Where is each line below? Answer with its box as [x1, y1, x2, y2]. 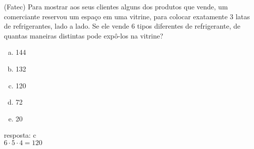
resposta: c [4, 130, 36, 140]
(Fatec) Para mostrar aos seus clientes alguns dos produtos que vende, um [4, 1, 228, 11]
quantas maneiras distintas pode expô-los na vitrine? [4, 30, 163, 40]
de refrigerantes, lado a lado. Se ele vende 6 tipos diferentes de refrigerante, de [4, 21, 241, 31]
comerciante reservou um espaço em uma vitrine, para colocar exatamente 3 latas [4, 11, 250, 21]
